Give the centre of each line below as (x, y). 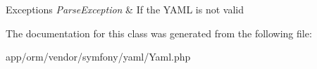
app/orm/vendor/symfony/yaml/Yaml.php (98, 57)
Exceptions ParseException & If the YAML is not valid (125, 9)
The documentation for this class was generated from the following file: (159, 33)
